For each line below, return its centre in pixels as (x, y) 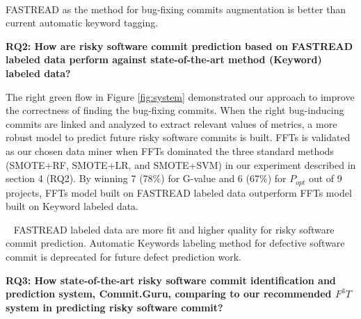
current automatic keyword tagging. (82, 23)
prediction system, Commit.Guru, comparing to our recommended (169, 294)
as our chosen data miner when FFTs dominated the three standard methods (170, 150)
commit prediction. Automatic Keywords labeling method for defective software (175, 243)
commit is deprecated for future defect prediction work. (123, 256)
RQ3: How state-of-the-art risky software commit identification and (171, 280)
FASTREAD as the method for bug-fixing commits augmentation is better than (176, 9)
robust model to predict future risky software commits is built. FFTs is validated (178, 137)
